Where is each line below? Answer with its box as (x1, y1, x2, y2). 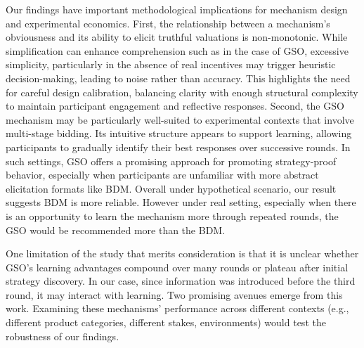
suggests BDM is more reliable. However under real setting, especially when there (6, 195, 356, 210)
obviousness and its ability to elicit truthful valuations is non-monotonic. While (6, 30, 348, 44)
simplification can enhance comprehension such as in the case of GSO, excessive (6, 43, 349, 58)
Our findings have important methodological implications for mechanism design (6, 2, 348, 16)
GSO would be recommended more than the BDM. (6, 222, 226, 237)
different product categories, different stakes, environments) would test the (6, 315, 326, 330)
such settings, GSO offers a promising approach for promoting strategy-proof (6, 153, 337, 168)
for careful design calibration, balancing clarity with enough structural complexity (6, 84, 358, 99)
